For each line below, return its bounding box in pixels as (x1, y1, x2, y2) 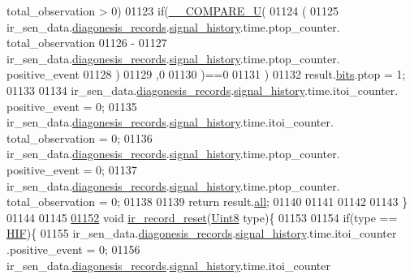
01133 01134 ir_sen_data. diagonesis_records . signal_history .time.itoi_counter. (6, 81, 399, 98)
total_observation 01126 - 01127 (6, 34, 167, 51)
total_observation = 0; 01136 (6, 129, 153, 146)
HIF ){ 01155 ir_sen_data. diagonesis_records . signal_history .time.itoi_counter (6, 225, 397, 242)
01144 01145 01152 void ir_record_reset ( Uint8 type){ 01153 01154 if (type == (6, 208, 398, 225)
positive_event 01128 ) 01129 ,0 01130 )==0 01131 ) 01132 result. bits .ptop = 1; (6, 66, 406, 83)
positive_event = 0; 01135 (6, 97, 137, 114)
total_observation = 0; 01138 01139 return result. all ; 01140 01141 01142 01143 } (6, 193, 408, 210)
